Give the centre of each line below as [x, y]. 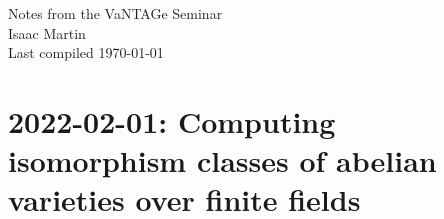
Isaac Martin [47, 32]
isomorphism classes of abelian [222, 160]
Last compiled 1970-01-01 [86, 52]
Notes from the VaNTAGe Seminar [115, 13]
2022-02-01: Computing [172, 120]
